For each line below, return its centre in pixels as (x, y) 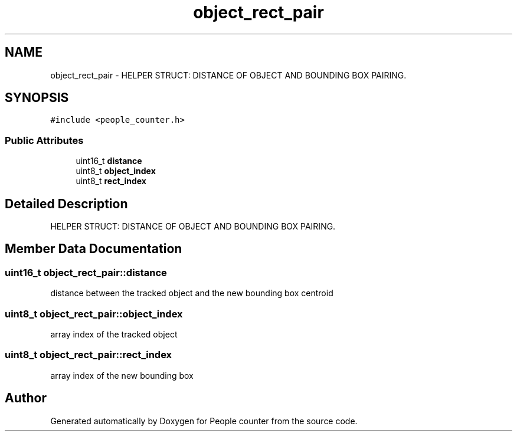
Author (26, 398)
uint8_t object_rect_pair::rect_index (89, 355)
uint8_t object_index (116, 171)
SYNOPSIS (37, 98)
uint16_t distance (109, 161)
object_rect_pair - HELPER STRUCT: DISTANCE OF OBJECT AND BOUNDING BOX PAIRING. (228, 75)
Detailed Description (66, 204)
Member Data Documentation (94, 249)
